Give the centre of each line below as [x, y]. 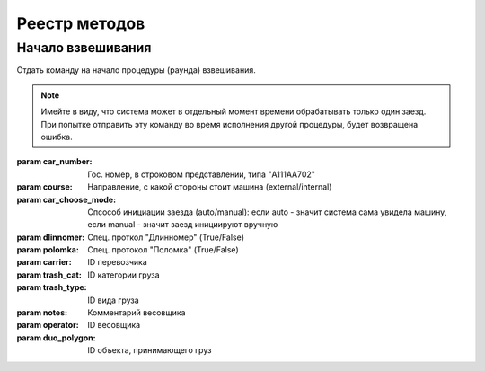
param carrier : [44, 262]
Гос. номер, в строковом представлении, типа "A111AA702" [202, 174]
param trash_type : [52, 287]
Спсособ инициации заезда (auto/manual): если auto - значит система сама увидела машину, [267, 212]
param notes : [42, 313]
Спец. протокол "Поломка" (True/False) [163, 250]
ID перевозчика [117, 262]
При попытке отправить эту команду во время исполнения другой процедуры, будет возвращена [229, 124]
